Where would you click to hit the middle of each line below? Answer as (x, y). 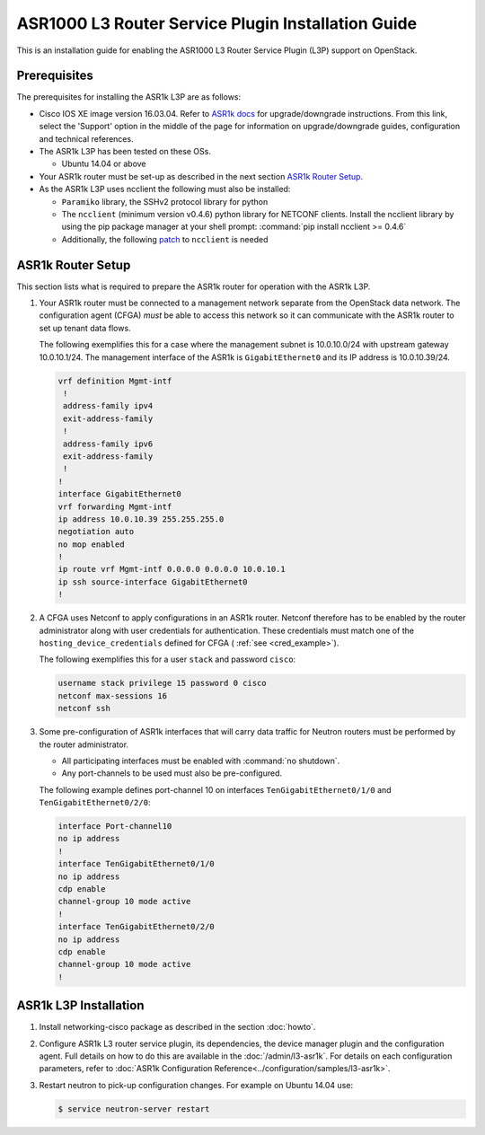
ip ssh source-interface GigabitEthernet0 (153, 582)
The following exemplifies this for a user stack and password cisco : (168, 659)
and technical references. (86, 138)
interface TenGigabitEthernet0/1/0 (136, 864)
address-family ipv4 (108, 406)
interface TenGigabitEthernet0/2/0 (136, 927)
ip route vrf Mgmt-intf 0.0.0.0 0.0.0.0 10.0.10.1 (172, 569)
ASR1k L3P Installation (80, 1006)
